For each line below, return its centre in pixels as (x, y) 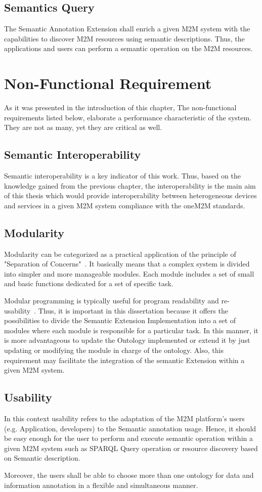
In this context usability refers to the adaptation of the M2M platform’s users (124, 418)
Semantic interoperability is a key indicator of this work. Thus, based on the (122, 176)
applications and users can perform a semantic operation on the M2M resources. (128, 48)
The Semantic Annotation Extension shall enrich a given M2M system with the (127, 29)
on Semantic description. (42, 458)
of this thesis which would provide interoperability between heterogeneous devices (130, 195)
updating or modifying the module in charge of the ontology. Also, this (114, 350)
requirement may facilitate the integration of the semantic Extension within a (124, 360)
